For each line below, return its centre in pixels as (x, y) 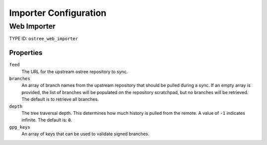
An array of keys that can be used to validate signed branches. (85, 134)
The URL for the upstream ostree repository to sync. (75, 71)
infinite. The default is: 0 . (47, 120)
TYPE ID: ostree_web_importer (44, 39)
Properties (26, 53)
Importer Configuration (58, 13)
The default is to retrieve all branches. (60, 99)
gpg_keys (20, 127)
